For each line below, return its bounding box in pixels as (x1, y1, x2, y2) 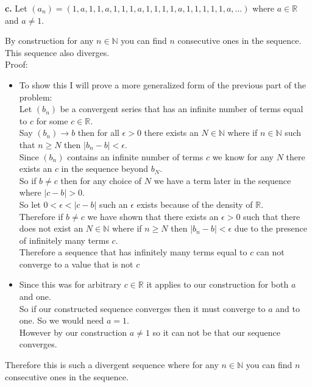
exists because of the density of (136, 197, 253, 210)
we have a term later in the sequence (154, 174, 291, 186)
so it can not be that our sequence (152, 325, 280, 338)
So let (19, 197, 41, 210)
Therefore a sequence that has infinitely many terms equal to (19, 246, 247, 258)
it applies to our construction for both (146, 278, 289, 291)
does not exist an (19, 222, 83, 235)
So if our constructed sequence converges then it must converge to (19, 302, 266, 314)
